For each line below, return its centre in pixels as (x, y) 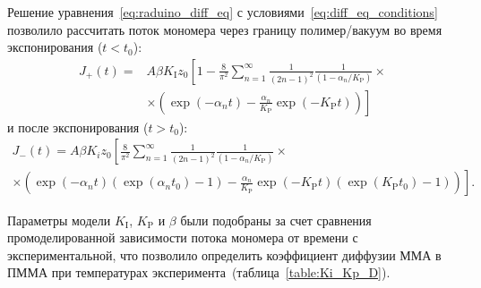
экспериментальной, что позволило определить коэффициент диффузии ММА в (224, 254)
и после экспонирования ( (78, 127)
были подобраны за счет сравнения (276, 220)
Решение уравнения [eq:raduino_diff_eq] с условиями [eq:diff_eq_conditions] (223, 12)
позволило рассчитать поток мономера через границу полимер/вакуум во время (225, 29)
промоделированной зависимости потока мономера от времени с (183, 237)
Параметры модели (59, 220)
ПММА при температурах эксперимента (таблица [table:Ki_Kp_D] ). (199, 272)
